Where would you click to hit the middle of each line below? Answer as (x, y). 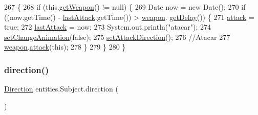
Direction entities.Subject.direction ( (61, 89)
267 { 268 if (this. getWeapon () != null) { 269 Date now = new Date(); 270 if (125, 7)
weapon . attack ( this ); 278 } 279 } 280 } (65, 47)
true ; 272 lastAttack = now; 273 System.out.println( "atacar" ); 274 (107, 27)
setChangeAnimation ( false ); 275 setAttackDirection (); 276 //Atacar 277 (117, 37)
